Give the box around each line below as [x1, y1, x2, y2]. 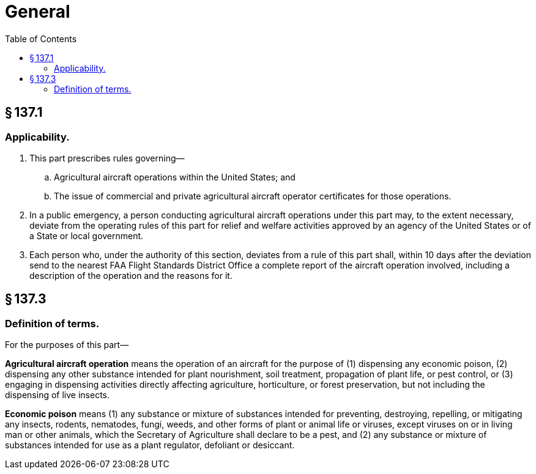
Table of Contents [5, 33, 77, 44]
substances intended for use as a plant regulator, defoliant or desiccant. [5, 440, 295, 451]
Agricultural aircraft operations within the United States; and [54, 171, 296, 182]
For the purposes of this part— [5, 339, 129, 350]
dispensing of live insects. [5, 390, 110, 401]
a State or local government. [29, 230, 144, 241]
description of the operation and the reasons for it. [29, 270, 233, 281]
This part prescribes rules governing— [29, 152, 185, 163]
